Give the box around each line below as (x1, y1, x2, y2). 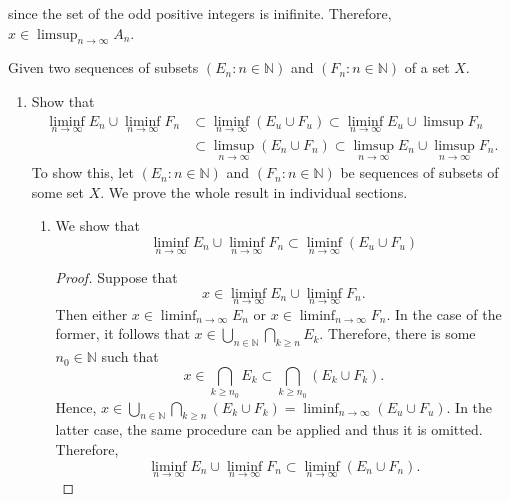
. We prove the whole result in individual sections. (100, 181, 408, 202)
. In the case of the (386, 303, 502, 324)
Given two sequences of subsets (8, 57, 199, 78)
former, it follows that (55, 323, 190, 344)
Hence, (55, 396, 97, 417)
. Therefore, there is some (319, 323, 476, 344)
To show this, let (31, 162, 134, 183)
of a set (404, 57, 450, 78)
